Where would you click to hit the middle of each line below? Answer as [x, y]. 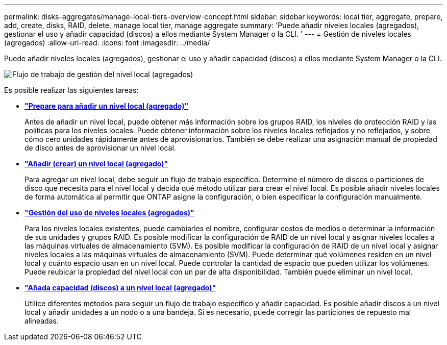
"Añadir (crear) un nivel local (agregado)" [96, 164]
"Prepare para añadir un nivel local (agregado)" [107, 106]
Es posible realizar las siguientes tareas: [71, 90]
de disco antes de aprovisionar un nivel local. [100, 148]
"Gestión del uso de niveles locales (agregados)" [109, 213]
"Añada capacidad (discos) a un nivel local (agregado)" [120, 288]
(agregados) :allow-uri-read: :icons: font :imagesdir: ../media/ [107, 43]
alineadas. [42, 321]
